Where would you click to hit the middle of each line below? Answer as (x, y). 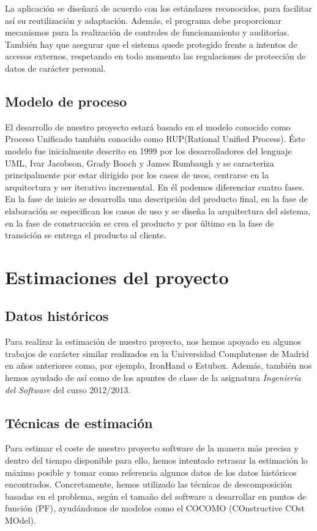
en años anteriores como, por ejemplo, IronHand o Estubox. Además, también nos (158, 365)
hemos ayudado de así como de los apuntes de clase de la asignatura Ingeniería (153, 378)
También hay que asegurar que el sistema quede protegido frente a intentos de (151, 44)
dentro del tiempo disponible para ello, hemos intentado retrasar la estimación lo (156, 460)
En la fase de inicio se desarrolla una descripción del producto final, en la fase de (156, 199)
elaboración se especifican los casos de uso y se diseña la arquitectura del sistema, (158, 210)
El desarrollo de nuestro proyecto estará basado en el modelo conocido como (148, 126)
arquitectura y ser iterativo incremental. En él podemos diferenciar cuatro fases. (155, 186)
